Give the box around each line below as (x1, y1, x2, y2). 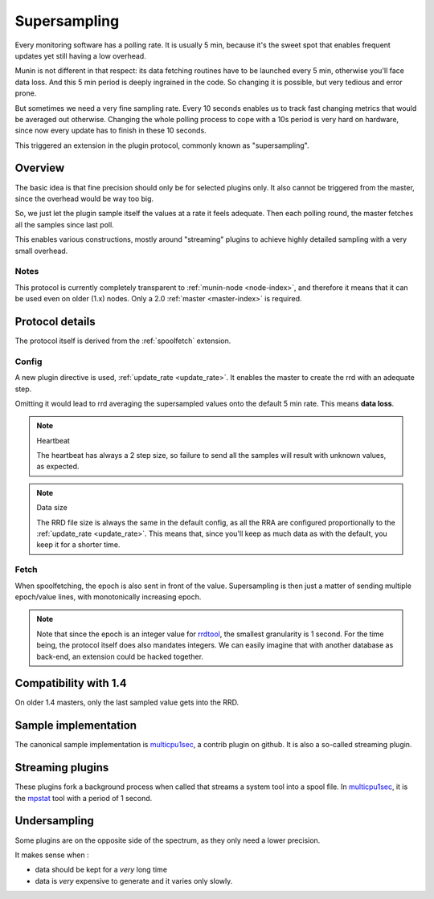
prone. (14, 88, 37, 98)
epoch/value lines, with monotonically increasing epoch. (14, 591, 202, 602)
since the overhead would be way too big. (14, 194, 154, 203)
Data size (36, 503, 68, 513)
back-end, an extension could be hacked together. (36, 652, 204, 661)
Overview (14, 161, 65, 175)
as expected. (36, 462, 80, 472)
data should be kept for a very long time (35, 864, 168, 875)
